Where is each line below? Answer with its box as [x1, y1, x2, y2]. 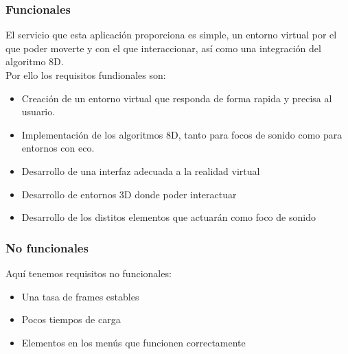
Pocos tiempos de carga [21, 312, 121, 327]
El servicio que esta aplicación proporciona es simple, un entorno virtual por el [5, 27, 337, 42]
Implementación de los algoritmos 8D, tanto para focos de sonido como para [21, 127, 343, 141]
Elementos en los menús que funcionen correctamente [21, 335, 246, 349]
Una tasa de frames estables [21, 289, 139, 303]
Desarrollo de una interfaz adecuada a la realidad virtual [21, 163, 260, 178]
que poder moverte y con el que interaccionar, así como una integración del [5, 40, 321, 55]
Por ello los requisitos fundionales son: [5, 68, 166, 82]
